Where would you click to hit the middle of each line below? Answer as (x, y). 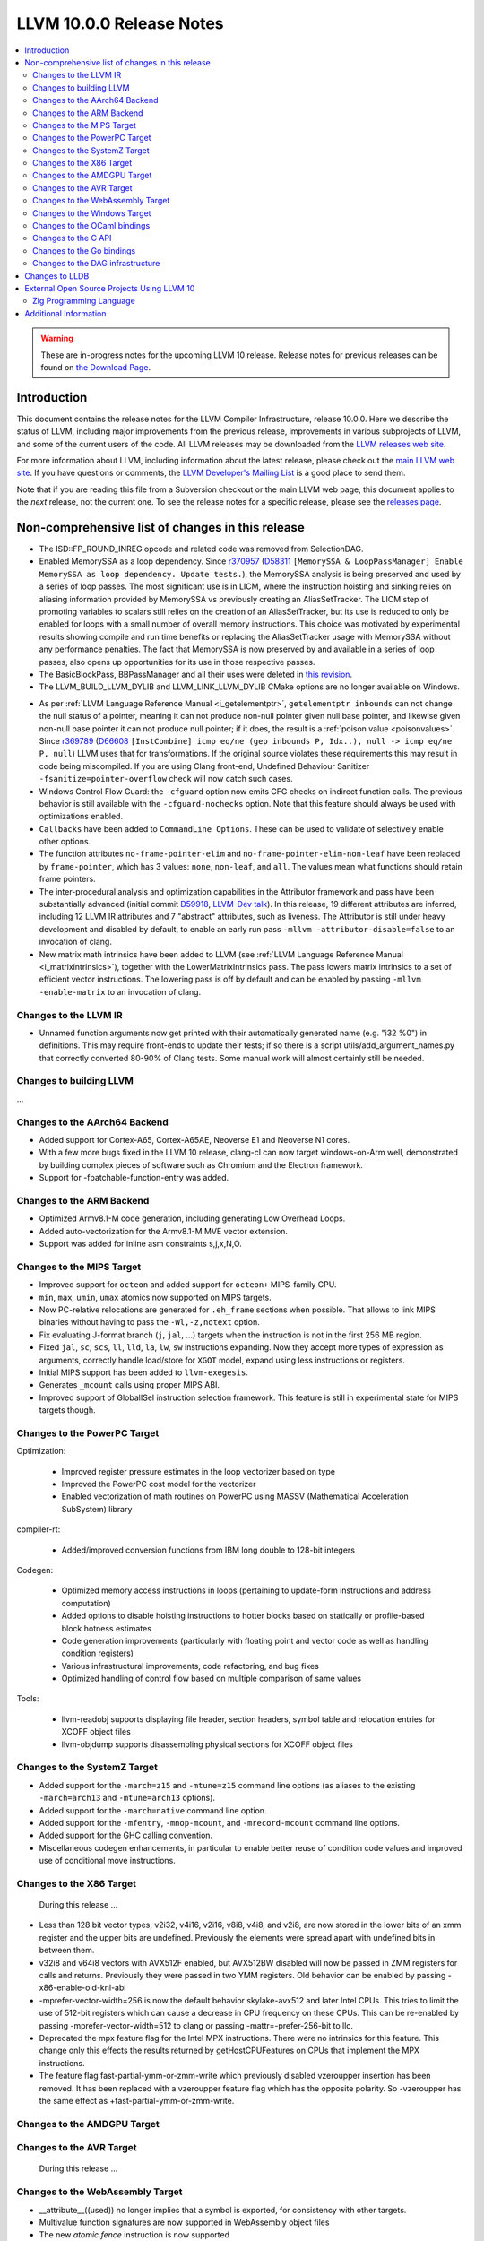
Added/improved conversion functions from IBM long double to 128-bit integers (208, 1550)
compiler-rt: (39, 1529)
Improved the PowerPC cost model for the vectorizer (159, 1484)
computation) (86, 1603)
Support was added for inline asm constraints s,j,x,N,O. (140, 1244)
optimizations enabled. (81, 817)
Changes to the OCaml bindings (91, 226)
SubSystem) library (97, 1509)
